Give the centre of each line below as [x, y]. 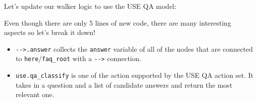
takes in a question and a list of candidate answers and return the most [124, 84]
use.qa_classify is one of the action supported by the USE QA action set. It [134, 75]
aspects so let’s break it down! [50, 32]
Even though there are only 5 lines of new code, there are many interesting [118, 22]
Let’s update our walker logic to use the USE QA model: [90, 6]
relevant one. [35, 94]
